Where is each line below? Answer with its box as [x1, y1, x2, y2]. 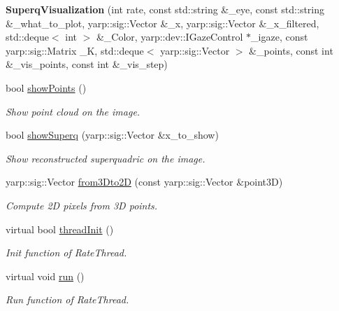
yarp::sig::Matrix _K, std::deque [6, 43, 144, 57]
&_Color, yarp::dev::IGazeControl [96, 29, 243, 44]
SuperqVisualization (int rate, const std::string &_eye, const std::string [6, 2, 325, 16]
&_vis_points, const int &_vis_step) [6, 57, 168, 71]
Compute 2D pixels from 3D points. [6, 198, 158, 212]
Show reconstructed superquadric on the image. [6, 151, 205, 165]
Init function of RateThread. [6, 245, 127, 260]
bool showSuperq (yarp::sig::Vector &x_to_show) [6, 127, 219, 142]
